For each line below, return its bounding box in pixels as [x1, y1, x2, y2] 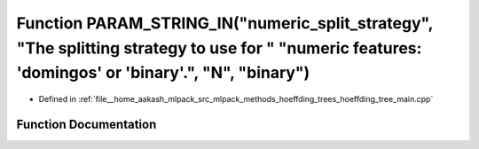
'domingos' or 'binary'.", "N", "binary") [16, 63, 310, 83]
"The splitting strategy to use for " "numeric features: [16, 38, 422, 58]
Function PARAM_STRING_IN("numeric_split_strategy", [16, 13, 434, 33]
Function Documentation [16, 116, 157, 132]
